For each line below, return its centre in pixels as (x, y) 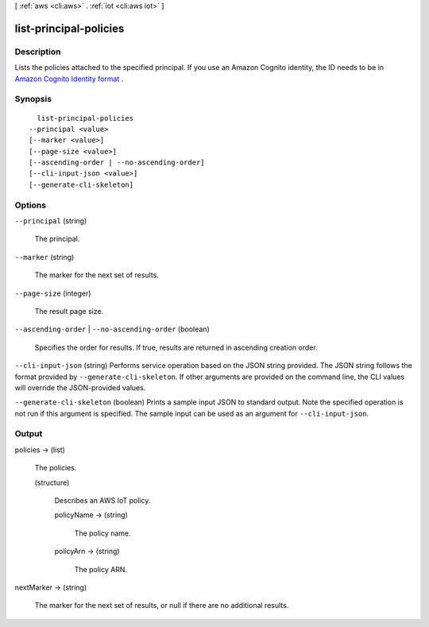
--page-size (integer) (53, 293)
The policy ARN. (100, 569)
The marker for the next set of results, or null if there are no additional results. (162, 606)
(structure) (52, 482)
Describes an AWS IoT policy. (102, 500)
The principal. (57, 239)
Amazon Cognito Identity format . (69, 79)
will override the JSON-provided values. (80, 387)
